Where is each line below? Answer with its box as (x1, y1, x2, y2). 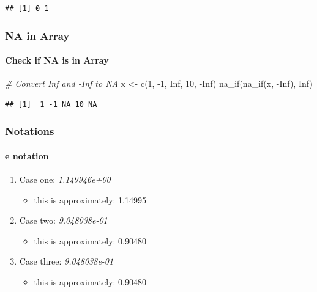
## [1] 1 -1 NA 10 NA (5, 100, 97, 109)
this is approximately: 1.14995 (34, 193, 146, 206)
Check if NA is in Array (5, 54, 109, 67)
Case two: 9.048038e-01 (19, 214, 108, 227)
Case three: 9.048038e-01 (19, 255, 114, 268)
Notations (5, 123, 54, 139)
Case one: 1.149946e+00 (19, 173, 111, 186)
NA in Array (5, 27, 70, 43)
